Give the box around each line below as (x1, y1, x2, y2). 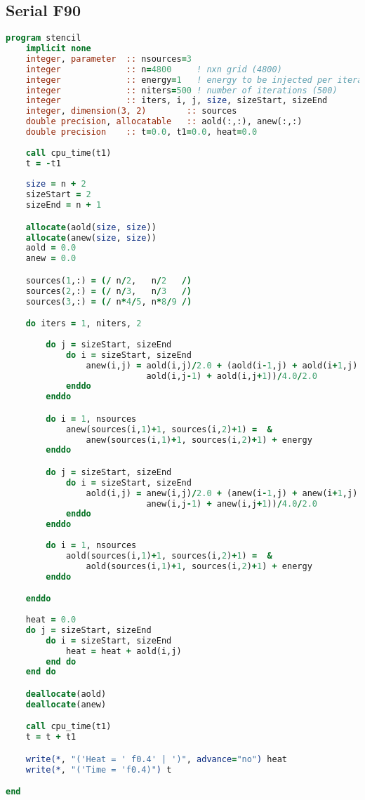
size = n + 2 (25, 179, 86, 189)
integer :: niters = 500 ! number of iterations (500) (25, 85, 338, 95)
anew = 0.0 (25, 253, 77, 264)
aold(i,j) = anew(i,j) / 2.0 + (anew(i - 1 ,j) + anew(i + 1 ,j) (86, 488, 358, 498)
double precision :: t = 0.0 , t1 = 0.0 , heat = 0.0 (25, 127, 258, 138)
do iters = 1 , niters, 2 (25, 319, 142, 329)
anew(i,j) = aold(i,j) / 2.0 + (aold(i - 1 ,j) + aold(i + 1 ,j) (86, 360, 358, 371)
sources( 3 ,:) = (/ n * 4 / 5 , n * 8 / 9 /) (25, 296, 192, 307)
